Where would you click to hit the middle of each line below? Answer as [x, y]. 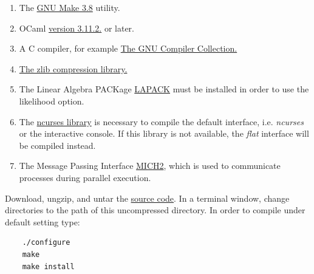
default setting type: [43, 221]
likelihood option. [52, 101]
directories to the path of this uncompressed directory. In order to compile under [155, 210]
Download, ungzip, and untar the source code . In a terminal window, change [147, 198]
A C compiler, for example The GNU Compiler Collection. [128, 48]
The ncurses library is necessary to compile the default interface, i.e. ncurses [161, 121]
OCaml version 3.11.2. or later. [77, 28]
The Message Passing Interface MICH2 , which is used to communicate [150, 166]
